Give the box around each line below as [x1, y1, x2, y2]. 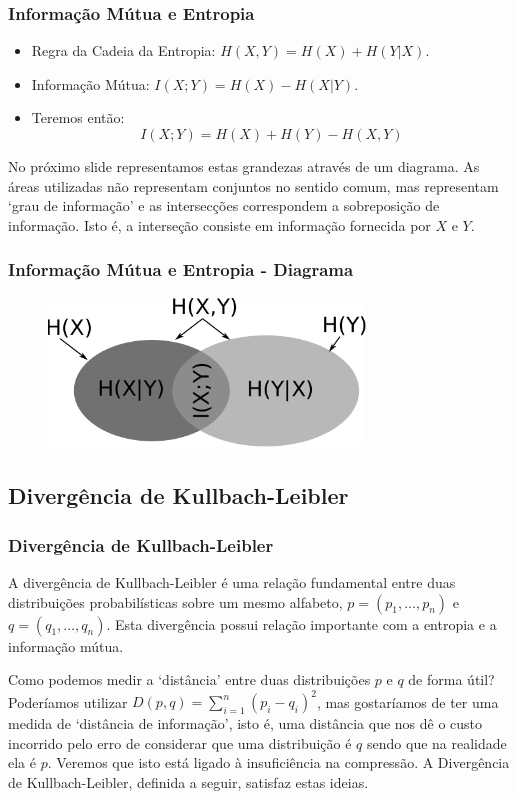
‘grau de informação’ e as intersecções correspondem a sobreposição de [8, 195, 440, 216]
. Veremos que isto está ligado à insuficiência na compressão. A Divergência [47, 752, 510, 773]
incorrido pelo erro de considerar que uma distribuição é [8, 732, 352, 753]
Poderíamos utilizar [8, 691, 128, 712]
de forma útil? [408, 669, 495, 690]
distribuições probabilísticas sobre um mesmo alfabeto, [8, 591, 343, 612]
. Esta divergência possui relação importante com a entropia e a [106, 613, 497, 634]
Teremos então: [31, 107, 125, 128]
